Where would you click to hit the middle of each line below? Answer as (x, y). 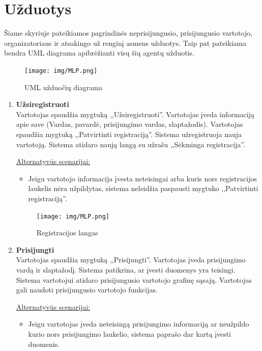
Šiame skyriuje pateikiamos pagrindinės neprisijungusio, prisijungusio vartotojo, (128, 33)
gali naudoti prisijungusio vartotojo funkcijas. (87, 290)
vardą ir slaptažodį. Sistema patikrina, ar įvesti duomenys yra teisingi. (126, 269)
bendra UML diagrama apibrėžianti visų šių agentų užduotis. (99, 53)
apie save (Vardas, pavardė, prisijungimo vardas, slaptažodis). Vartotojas (129, 124)
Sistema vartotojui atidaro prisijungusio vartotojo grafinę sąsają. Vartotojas (134, 279)
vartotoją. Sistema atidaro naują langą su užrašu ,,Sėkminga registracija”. (130, 144)
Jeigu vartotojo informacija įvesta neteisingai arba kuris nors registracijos (142, 178)
